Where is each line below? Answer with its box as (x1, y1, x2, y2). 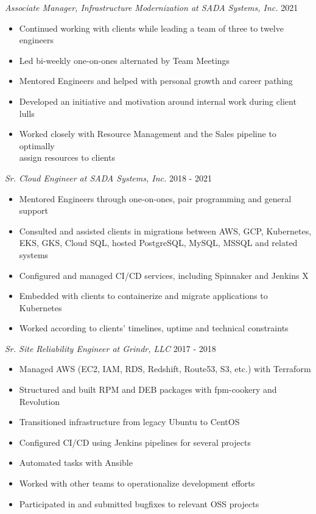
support (19, 204, 48, 217)
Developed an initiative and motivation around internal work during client (19, 94, 297, 107)
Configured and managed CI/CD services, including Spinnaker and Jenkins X (19, 269, 309, 281)
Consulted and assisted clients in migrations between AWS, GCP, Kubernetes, (19, 224, 312, 237)
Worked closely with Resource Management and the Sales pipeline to (19, 127, 276, 140)
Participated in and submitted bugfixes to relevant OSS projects (19, 497, 259, 510)
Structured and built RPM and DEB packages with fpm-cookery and (19, 383, 277, 396)
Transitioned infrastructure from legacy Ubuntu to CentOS (19, 415, 240, 428)
